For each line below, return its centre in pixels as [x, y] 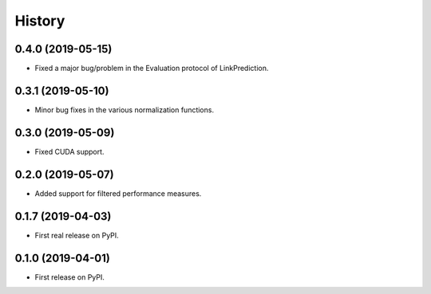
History [40, 21]
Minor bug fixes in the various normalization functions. [125, 110]
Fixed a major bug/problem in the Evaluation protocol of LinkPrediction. [152, 69]
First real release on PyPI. [77, 235]
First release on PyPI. [70, 277]
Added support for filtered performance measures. [118, 193]
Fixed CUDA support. [69, 151]
